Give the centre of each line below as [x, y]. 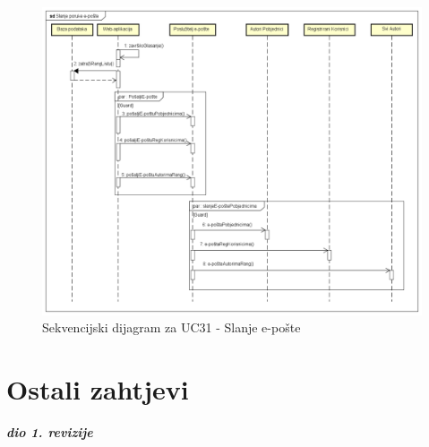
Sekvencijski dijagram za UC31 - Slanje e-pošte [172, 327]
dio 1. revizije [50, 431]
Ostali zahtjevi [98, 389]
